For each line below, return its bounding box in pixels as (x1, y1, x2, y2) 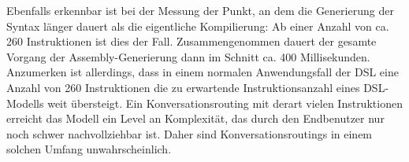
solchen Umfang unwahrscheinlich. (6, 141, 172, 157)
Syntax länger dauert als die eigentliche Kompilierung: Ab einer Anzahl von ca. (6, 17, 389, 34)
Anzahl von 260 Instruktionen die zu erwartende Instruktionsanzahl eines (6, 79, 360, 95)
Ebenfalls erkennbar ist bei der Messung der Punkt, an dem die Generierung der (6, 2, 394, 18)
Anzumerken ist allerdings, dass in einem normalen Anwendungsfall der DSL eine (6, 64, 399, 80)
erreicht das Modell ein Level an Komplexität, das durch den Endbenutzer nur (6, 110, 385, 127)
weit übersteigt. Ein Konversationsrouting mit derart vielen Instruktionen (47, 94, 403, 111)
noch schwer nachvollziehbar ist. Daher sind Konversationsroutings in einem (6, 125, 373, 142)
